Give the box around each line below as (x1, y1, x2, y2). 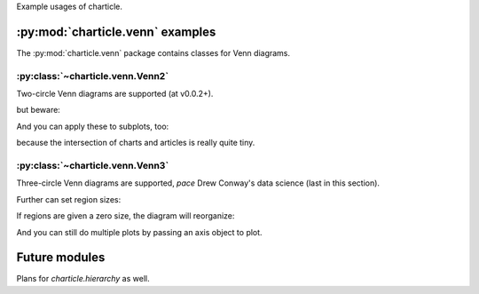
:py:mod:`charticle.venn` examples (16, 24, 216, 39)
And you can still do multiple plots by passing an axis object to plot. (16, 226, 263, 237)
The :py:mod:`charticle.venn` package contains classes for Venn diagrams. (16, 47, 291, 58)
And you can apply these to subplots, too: (16, 121, 169, 131)
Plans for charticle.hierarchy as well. (16, 274, 150, 284)
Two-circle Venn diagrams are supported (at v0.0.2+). (16, 89, 214, 99)
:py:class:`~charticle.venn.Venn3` (16, 159, 169, 171)
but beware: (16, 105, 61, 115)
